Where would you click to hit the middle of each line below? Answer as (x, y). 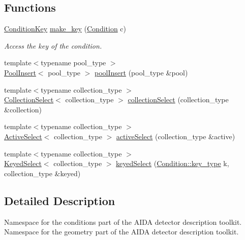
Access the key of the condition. (53, 45)
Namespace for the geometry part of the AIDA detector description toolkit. (121, 232)
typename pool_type (73, 63)
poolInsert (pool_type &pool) (141, 72)
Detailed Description (60, 200)
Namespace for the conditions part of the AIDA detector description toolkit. (123, 222)
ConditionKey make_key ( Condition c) (65, 29)
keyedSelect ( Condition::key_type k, (173, 163)
